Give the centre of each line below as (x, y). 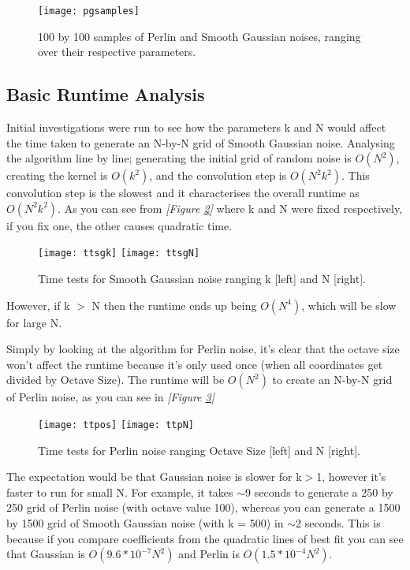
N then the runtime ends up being (174, 305)
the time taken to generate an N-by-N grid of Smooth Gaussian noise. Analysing (201, 142)
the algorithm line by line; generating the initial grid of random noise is (179, 158)
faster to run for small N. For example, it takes (120, 492)
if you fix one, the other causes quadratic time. (119, 225)
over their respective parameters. (117, 52)
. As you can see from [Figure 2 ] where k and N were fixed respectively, (230, 208)
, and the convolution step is (218, 175)
